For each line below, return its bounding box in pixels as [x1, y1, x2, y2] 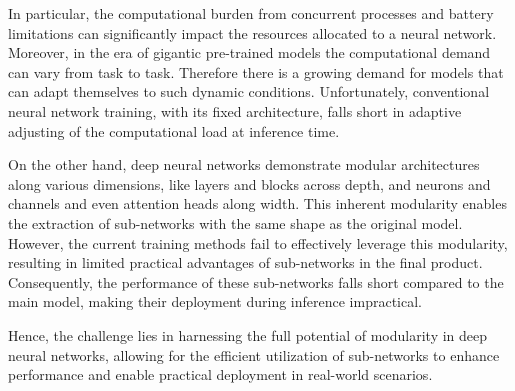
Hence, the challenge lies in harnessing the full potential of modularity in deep [8, 324, 488, 345]
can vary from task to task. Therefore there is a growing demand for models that [8, 61, 504, 82]
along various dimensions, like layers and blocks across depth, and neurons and [8, 173, 491, 194]
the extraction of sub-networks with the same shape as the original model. [8, 212, 463, 233]
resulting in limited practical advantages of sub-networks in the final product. [8, 252, 483, 273]
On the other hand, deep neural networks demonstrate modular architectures [8, 154, 480, 175]
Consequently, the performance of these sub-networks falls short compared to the [8, 271, 504, 292]
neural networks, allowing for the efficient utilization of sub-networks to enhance [8, 344, 500, 365]
